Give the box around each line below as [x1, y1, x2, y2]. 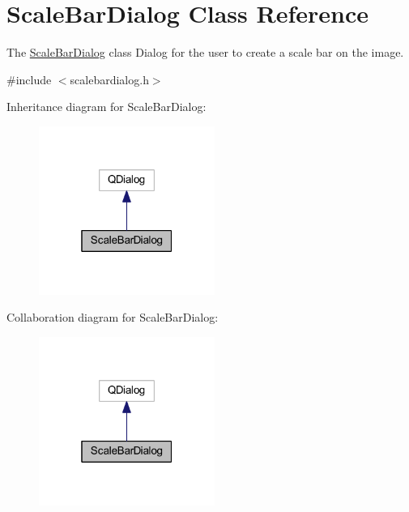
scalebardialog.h [70, 70, 149, 87]
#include [6, 70, 52, 87]
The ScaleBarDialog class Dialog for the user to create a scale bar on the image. [6, 44, 404, 61]
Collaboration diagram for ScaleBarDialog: [6, 309, 219, 326]
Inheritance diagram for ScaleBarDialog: [6, 98, 207, 115]
